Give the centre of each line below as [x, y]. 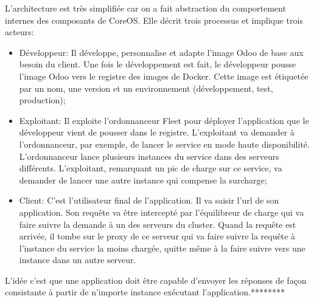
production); [42, 100]
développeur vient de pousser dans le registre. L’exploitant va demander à [157, 132]
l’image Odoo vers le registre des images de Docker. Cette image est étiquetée [164, 76]
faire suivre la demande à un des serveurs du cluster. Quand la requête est [158, 224]
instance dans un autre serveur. [78, 260]
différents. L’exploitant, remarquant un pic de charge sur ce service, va [151, 168]
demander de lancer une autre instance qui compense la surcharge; [143, 180]
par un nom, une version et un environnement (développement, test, [146, 88]
